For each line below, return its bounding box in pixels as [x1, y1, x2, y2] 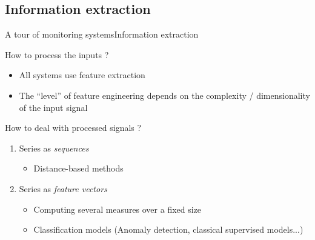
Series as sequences [19, 141, 89, 154]
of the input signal [19, 101, 88, 113]
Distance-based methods [33, 162, 124, 175]
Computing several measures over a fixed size [33, 202, 202, 215]
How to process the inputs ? [5, 48, 109, 61]
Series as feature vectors [19, 182, 107, 195]
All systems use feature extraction [19, 68, 145, 81]
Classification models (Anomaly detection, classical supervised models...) [33, 223, 303, 236]
